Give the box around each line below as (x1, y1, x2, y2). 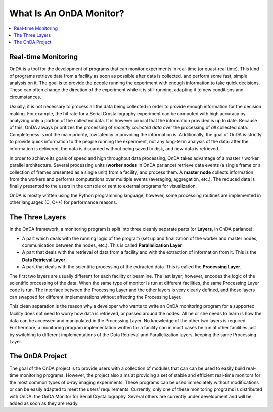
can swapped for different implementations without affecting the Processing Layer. (9, 294, 182, 300)
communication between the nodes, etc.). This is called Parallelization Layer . (22, 242, 184, 248)
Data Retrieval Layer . (22, 256, 67, 263)
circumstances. (9, 94, 41, 100)
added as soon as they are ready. (9, 400, 79, 406)
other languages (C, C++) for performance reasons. (9, 199, 117, 205)
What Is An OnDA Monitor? (9, 8, 124, 19)
